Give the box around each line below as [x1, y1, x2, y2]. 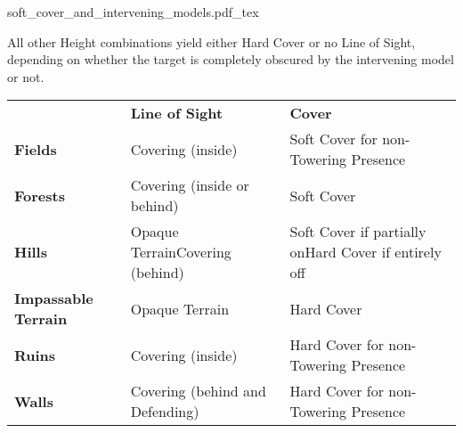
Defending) [130, 401, 199, 422]
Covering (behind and [130, 380, 266, 402]
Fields [14, 138, 57, 159]
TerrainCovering [130, 241, 231, 263]
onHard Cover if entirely [289, 241, 442, 263]
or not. [7, 67, 45, 86]
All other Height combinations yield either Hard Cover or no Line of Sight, [7, 32, 416, 51]
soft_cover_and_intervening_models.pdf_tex [7, 3, 259, 20]
